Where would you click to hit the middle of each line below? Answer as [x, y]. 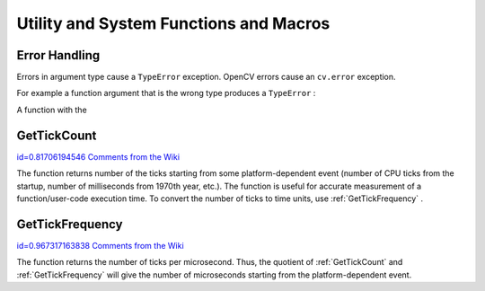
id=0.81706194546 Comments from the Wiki [98, 156]
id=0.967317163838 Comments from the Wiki [100, 245]
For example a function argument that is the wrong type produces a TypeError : [166, 93]
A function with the [52, 110]
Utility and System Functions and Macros [173, 23]
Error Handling [58, 55]
